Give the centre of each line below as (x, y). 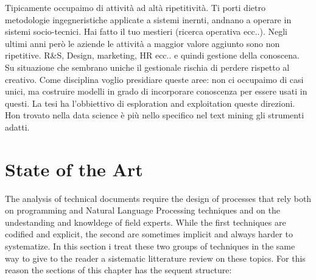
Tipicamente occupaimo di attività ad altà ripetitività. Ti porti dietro (135, 7)
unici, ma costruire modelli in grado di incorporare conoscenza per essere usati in (156, 91)
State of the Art (74, 169)
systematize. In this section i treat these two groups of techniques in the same (150, 246)
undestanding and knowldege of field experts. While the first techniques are (146, 222)
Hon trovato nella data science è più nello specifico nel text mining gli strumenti (155, 115)
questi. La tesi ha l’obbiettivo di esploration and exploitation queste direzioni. (150, 103)
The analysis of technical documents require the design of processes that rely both (158, 198)
